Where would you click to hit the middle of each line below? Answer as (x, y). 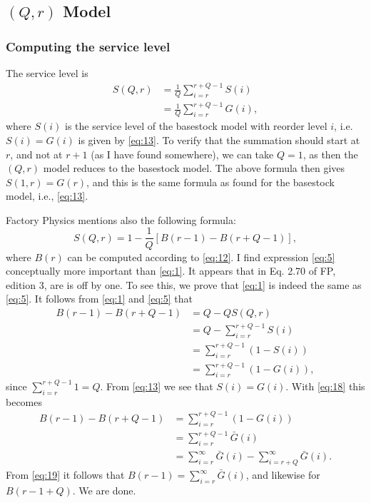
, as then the (330, 154)
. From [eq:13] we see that (157, 386)
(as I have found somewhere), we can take (182, 154)
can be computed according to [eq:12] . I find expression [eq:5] (201, 256)
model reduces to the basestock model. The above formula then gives (194, 168)
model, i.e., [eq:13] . (47, 196)
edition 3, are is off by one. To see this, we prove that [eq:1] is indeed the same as (184, 284)
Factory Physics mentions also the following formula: (121, 219)
